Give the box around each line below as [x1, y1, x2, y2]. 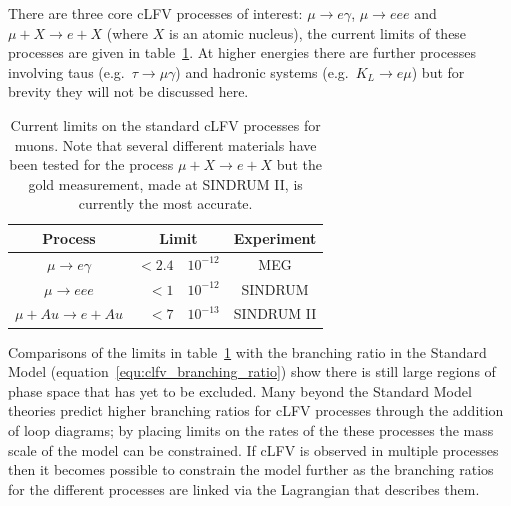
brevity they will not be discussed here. [8, 81, 249, 102]
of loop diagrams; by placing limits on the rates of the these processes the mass [8, 419, 494, 440]
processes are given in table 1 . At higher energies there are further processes [8, 42, 476, 63]
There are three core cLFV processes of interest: [8, 3, 303, 23]
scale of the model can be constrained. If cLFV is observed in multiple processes [8, 439, 499, 460]
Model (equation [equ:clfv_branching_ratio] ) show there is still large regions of [8, 361, 496, 382]
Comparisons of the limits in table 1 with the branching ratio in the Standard [8, 341, 487, 362]
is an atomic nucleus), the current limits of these [169, 22, 467, 43]
